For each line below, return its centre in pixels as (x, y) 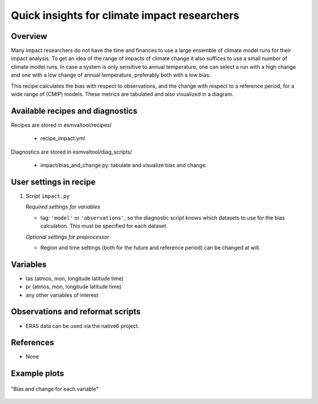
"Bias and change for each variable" (55, 389)
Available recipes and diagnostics (74, 111)
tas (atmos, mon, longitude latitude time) (74, 278)
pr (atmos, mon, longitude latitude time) (74, 287)
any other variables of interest (62, 295)
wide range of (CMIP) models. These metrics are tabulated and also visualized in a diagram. (122, 94)
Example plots (37, 374)
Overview (29, 36)
